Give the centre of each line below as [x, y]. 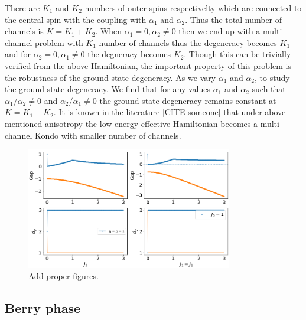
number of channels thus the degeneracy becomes [188, 42]
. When [109, 31]
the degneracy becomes [129, 54]
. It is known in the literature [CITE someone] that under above [170, 112]
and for [18, 54]
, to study [272, 77]
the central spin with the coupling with [76, 19]
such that [269, 89]
